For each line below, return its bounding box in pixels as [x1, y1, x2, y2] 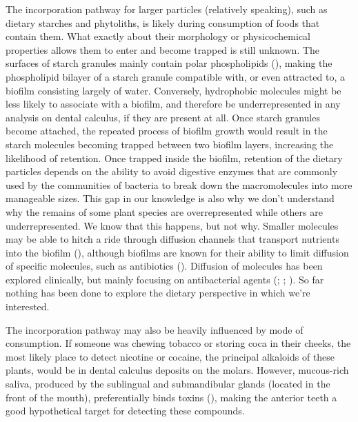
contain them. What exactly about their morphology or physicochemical [6, 29, 310, 43]
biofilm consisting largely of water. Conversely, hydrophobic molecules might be [6, 83, 341, 97]
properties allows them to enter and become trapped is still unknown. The [6, 42, 320, 57]
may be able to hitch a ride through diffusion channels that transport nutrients [6, 232, 339, 246]
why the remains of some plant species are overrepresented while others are [6, 204, 323, 219]
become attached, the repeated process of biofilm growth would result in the [6, 123, 328, 138]
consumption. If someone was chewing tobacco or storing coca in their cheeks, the [6, 336, 351, 350]
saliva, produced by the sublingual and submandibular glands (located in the [6, 376, 330, 391]
